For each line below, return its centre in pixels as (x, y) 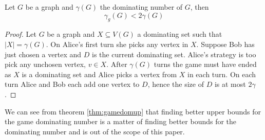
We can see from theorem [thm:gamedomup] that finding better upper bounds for (133, 111)
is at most (230, 84)
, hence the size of (176, 84)
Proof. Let (21, 34)
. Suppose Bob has (225, 44)
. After (117, 64)
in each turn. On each (222, 74)
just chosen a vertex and (43, 54)
